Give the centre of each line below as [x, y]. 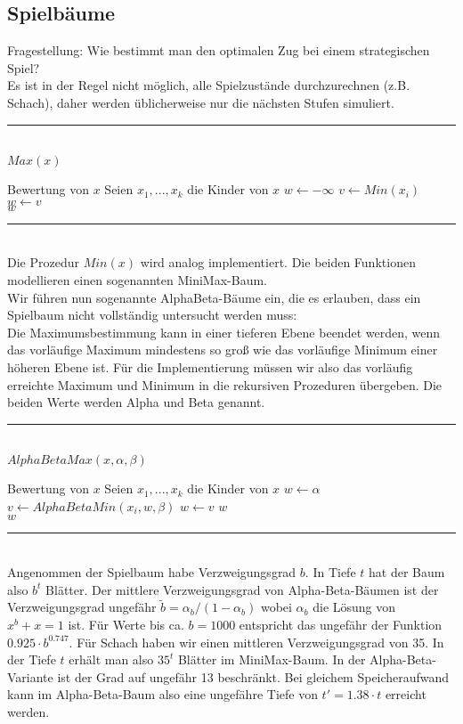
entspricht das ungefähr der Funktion [341, 625]
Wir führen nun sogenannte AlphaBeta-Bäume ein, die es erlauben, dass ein [214, 297]
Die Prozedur [43, 262]
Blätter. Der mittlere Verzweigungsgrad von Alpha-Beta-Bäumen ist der [242, 589]
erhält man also [111, 659]
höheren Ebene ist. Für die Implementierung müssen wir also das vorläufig [210, 366]
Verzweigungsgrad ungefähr [82, 607]
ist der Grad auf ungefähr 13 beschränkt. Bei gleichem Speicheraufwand [253, 676]
